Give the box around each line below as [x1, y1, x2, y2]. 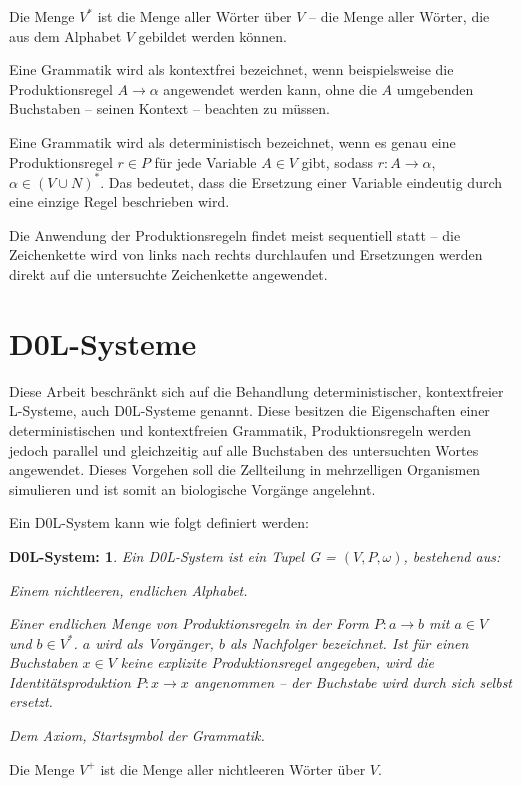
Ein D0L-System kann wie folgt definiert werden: [9, 512, 309, 533]
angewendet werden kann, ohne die [163, 78, 377, 99]
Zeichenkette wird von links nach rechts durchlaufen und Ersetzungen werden [9, 244, 483, 265]
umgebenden [396, 78, 474, 99]
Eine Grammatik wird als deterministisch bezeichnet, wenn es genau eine [9, 131, 456, 152]
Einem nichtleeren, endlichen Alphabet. [9, 579, 248, 600]
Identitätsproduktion [9, 671, 131, 692]
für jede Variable [154, 151, 257, 172]
